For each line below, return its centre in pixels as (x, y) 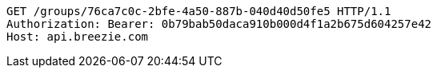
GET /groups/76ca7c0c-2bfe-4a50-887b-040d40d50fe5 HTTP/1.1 (199, 11)
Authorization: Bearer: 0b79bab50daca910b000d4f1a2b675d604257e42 (219, 24)
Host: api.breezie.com (78, 37)
